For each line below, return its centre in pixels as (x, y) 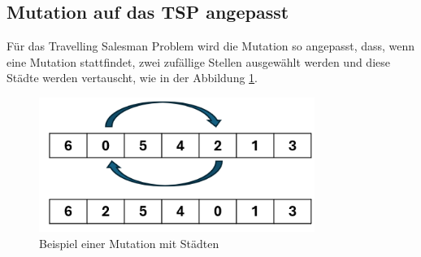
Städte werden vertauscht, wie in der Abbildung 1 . (132, 78)
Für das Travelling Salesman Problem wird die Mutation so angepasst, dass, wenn (211, 46)
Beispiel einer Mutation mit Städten (129, 243)
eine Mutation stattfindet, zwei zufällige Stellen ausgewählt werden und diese (198, 61)
